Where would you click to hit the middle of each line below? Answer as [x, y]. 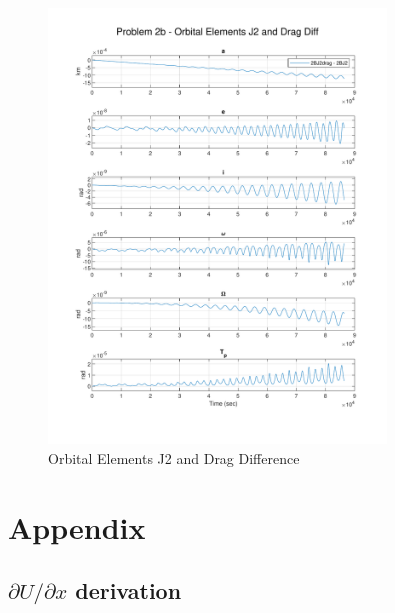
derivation [128, 590]
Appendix [77, 526]
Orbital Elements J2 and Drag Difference [174, 457]
